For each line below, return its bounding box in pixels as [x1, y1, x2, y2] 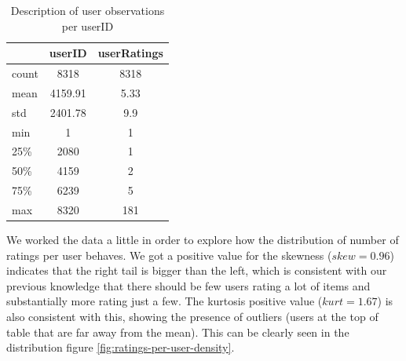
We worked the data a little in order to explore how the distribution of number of [6, 232, 399, 248]
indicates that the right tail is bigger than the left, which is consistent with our [6, 262, 387, 279]
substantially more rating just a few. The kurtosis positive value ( [6, 293, 323, 309]
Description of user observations [10, 2, 165, 18]
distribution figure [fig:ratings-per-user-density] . [6, 339, 235, 356]
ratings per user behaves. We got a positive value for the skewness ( [6, 246, 332, 263]
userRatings [97, 45, 163, 61]
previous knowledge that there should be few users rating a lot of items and [6, 277, 371, 294]
